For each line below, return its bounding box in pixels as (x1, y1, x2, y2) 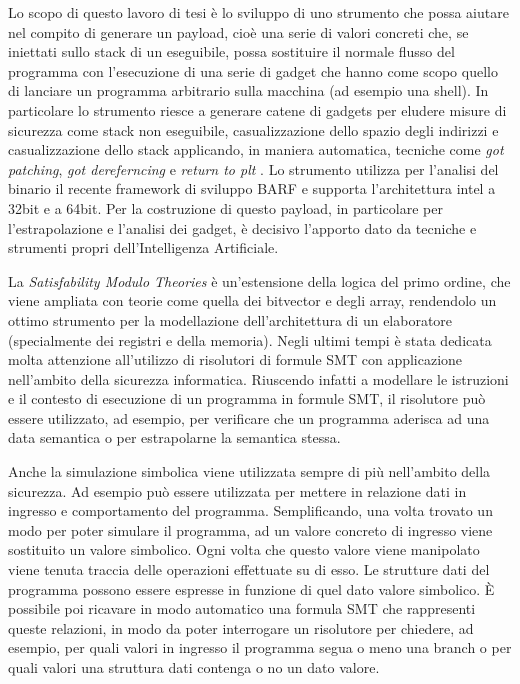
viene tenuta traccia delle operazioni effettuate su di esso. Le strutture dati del (8, 559, 490, 580)
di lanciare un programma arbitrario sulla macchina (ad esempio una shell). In (8, 80, 489, 101)
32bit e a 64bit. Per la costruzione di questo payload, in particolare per (8, 197, 443, 218)
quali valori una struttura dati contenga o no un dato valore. (8, 657, 380, 677)
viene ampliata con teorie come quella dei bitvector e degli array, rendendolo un (8, 290, 497, 311)
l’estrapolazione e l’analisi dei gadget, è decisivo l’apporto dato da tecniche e (8, 217, 477, 238)
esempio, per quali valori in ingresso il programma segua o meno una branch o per (8, 637, 512, 658)
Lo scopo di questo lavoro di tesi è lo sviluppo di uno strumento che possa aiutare (8, 2, 509, 22)
